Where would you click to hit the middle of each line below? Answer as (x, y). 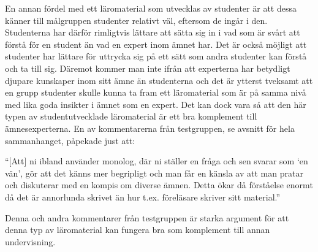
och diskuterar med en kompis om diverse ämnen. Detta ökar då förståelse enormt (159, 185)
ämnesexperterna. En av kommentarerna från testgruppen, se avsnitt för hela (150, 128)
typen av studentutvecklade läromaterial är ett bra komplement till (131, 116)
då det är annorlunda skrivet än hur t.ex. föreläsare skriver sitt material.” (143, 197)
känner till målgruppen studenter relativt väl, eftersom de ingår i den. (136, 20)
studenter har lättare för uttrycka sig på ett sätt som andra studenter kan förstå (156, 56)
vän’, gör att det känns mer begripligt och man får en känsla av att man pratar (154, 173)
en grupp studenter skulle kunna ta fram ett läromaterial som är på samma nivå (156, 92)
